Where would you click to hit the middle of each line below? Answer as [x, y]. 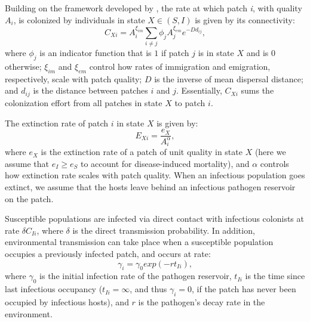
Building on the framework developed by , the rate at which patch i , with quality [154, 8]
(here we [270, 152]
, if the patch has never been [244, 289]
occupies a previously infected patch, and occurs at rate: [108, 253]
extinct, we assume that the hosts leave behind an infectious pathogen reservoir [150, 187]
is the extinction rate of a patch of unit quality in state [142, 152]
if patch [175, 53]
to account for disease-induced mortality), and [165, 163]
